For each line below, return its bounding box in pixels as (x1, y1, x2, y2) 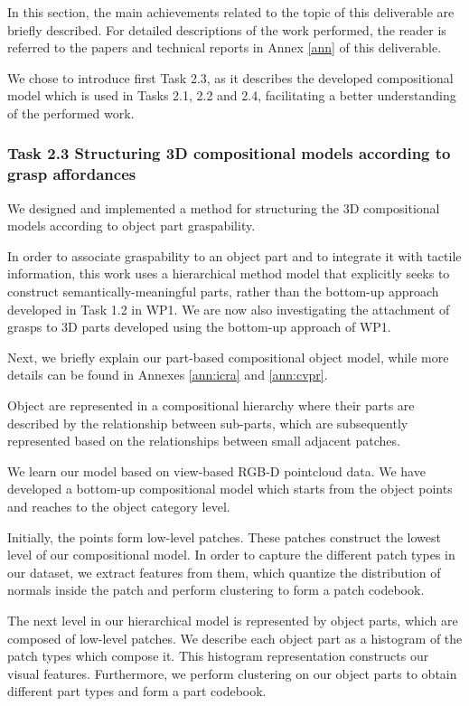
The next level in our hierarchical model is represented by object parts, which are (7, 610, 458, 629)
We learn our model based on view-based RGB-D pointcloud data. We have (7, 461, 426, 480)
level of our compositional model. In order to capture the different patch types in (7, 545, 455, 564)
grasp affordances (7, 163, 136, 185)
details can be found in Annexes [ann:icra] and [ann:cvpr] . (7, 365, 328, 384)
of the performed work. (7, 103, 135, 122)
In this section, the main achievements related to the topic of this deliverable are (7, 3, 455, 21)
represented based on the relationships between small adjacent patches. (7, 431, 400, 450)
